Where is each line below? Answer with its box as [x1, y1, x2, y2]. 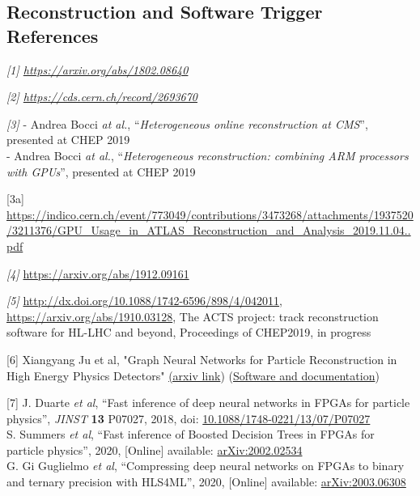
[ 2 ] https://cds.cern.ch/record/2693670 [6, 88, 198, 105]
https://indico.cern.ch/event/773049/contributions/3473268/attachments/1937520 [6, 206, 414, 223]
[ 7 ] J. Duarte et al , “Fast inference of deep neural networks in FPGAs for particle [6, 394, 410, 411]
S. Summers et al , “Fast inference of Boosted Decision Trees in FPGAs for [6, 426, 375, 443]
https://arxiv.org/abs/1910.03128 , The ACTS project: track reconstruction [6, 307, 379, 324]
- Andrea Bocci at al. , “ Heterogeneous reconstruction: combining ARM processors [6, 146, 409, 163]
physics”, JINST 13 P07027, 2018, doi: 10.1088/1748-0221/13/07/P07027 [6, 409, 371, 426]
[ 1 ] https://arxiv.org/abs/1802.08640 [6, 61, 189, 78]
